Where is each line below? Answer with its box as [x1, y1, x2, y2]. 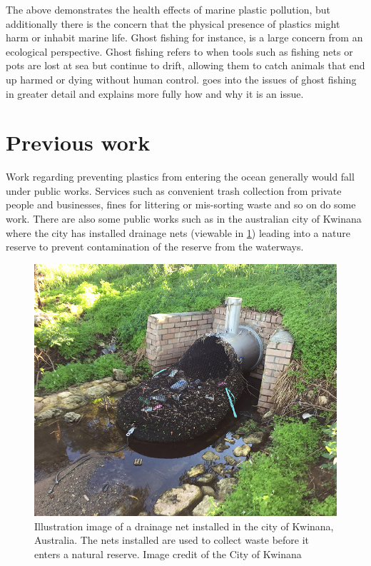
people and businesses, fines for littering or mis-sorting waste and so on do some [6, 197, 356, 212]
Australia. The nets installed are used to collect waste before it [34, 532, 310, 547]
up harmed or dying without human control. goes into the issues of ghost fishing [6, 71, 357, 86]
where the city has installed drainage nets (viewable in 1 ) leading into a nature [6, 225, 350, 240]
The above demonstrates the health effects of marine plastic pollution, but [6, 2, 330, 16]
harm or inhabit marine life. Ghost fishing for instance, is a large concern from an [6, 30, 363, 45]
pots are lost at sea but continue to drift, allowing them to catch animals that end [6, 58, 365, 73]
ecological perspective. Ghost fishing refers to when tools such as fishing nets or [6, 44, 353, 59]
